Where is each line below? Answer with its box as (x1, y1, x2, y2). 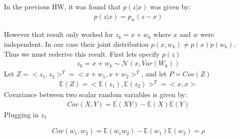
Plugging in (4, 109, 39, 119)
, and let (141, 69, 167, 79)
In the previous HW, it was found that (4, 1, 121, 11)
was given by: (150, 1, 191, 11)
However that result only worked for (4, 29, 114, 39)
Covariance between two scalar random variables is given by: (4, 89, 187, 99)
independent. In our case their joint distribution (4, 39, 149, 49)
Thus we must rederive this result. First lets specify (4, 48, 160, 59)
